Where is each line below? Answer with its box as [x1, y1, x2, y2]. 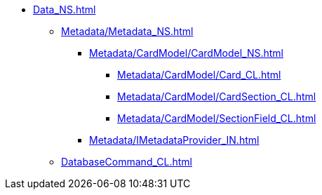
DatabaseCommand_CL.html [61, 156, 192, 168]
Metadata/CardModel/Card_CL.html [117, 69, 281, 81]
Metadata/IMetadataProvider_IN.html [89, 134, 260, 146]
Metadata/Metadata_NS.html [61, 25, 194, 37]
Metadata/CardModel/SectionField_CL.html [117, 112, 316, 124]
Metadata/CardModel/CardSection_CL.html [117, 90, 316, 102]
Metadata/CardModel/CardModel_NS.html [89, 47, 284, 59]
